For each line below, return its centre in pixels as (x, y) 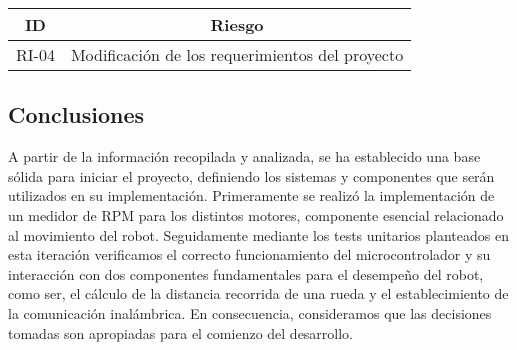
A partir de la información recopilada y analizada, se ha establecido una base (244, 156)
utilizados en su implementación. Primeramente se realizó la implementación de (251, 195)
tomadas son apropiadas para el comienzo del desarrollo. (181, 332)
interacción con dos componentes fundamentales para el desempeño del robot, (246, 273)
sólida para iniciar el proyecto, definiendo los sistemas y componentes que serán (251, 175)
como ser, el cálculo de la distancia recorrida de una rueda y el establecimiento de (258, 293)
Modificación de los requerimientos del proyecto (237, 54)
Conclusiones (76, 114)
